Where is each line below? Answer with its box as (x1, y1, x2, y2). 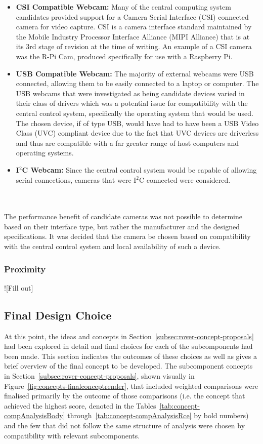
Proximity (4, 262, 46, 275)
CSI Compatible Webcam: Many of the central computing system (16, 2, 231, 12)
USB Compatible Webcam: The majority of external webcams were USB (16, 68, 254, 78)
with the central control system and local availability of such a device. (4, 241, 221, 252)
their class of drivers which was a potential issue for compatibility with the (16, 98, 248, 108)
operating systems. (16, 147, 74, 158)
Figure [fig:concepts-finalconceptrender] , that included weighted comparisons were (4, 380, 258, 391)
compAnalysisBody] (4, 410, 65, 421)
